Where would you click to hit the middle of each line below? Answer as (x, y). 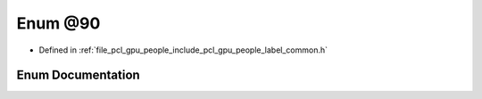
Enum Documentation (78, 75)
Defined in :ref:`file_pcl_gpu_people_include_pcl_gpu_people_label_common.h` (183, 50)
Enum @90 (58, 23)
